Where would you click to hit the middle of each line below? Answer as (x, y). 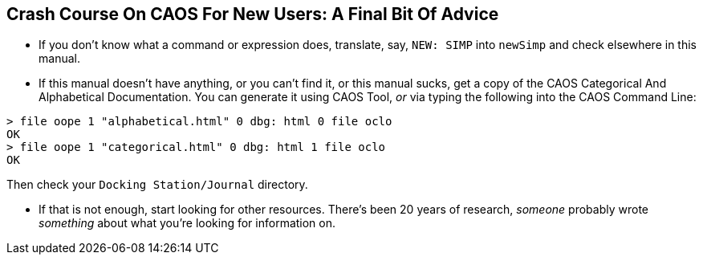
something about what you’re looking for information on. (187, 223)
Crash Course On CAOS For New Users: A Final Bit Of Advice (253, 14)
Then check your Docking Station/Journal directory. (157, 185)
